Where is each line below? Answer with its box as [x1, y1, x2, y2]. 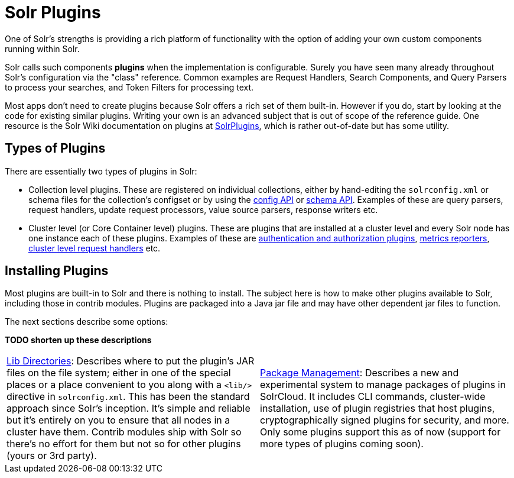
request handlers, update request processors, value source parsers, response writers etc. [28, 204, 378, 215]
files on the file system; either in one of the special [6, 367, 231, 379]
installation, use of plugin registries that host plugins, [260, 402, 495, 415]
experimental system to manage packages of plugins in [260, 379, 506, 391]
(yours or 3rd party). [6, 450, 97, 462]
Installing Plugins [5, 263, 109, 279]
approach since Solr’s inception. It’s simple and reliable [6, 402, 251, 415]
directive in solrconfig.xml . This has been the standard [6, 390, 250, 403]
